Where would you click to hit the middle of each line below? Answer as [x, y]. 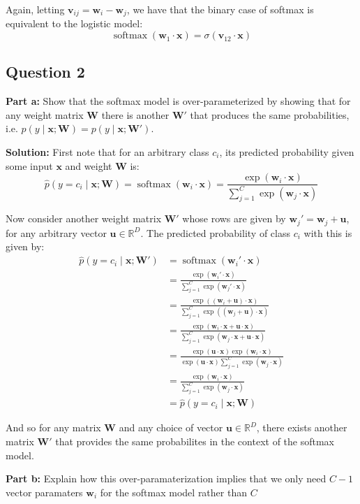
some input [29, 165]
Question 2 [45, 72]
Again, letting [35, 9]
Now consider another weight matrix [84, 218]
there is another [135, 114]
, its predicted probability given [287, 152]
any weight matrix [45, 114]
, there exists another [302, 427]
